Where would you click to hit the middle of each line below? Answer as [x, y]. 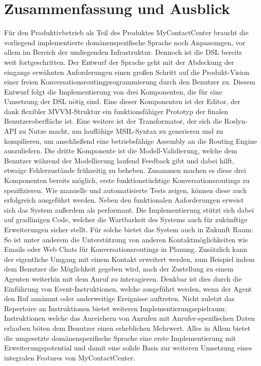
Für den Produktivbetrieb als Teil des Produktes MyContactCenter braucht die [126, 32]
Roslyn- [236, 121]
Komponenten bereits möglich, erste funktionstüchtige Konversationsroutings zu [127, 180]
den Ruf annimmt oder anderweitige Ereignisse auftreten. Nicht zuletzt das [119, 298]
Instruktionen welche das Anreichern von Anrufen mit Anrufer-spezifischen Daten [129, 318]
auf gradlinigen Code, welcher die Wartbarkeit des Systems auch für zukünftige [126, 219]
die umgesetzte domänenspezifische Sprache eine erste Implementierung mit [120, 338]
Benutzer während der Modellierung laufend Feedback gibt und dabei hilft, [119, 160]
